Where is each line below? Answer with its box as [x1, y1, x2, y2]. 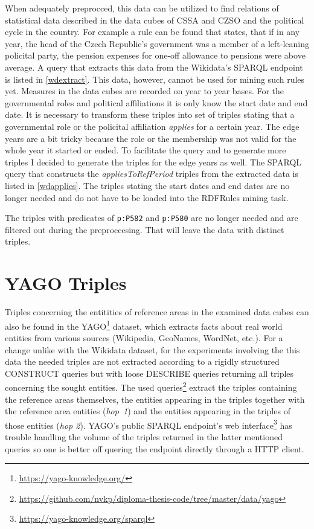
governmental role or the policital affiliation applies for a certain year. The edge [5, 120, 300, 132]
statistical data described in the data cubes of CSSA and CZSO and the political [5, 13, 304, 26]
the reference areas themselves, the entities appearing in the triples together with [5, 393, 305, 405]
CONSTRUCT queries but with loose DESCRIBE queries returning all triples [5, 367, 294, 379]
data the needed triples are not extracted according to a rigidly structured [5, 355, 280, 368]
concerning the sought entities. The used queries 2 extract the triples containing [5, 379, 297, 393]
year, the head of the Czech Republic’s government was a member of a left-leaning [5, 37, 310, 50]
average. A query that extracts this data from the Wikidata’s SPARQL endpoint [5, 60, 303, 73]
